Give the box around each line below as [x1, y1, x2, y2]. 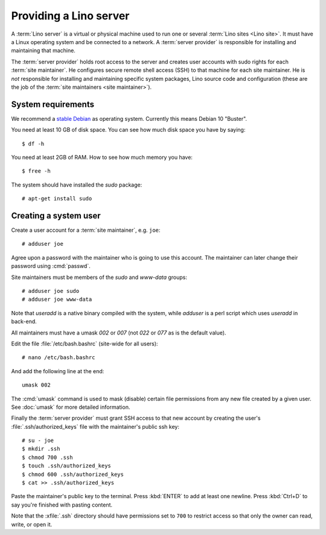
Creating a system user [11, 210, 101, 220]
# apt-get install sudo [22, 195, 92, 202]
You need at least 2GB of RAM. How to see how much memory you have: [11, 153, 193, 161]
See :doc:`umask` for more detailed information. [11, 403, 130, 411]
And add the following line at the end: [11, 367, 104, 374]
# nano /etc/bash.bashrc [22, 354, 95, 361]
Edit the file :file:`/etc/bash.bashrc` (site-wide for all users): [11, 340, 158, 347]
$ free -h [22, 168, 51, 175]
